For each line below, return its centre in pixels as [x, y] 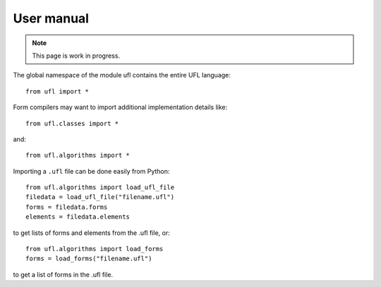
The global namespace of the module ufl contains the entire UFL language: [122, 75]
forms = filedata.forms [67, 207]
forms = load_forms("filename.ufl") [89, 259]
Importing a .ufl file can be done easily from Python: [91, 171]
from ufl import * [58, 91]
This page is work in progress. [76, 56]
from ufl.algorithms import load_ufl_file [100, 187]
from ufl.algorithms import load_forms [95, 249]
